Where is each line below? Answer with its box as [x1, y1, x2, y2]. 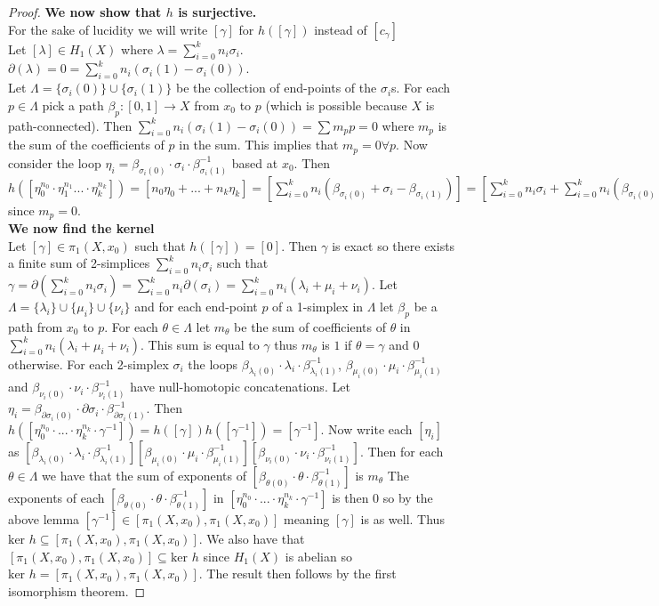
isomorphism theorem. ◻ [8, 581, 146, 600]
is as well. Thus [360, 509, 445, 528]
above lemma [8, 509, 80, 528]
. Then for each [359, 441, 444, 460]
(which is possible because [265, 95, 407, 114]
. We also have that [198, 529, 305, 547]
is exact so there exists [332, 236, 455, 255]
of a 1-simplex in [272, 297, 364, 316]
